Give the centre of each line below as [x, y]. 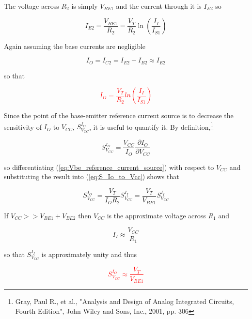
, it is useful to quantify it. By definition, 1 [151, 126]
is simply [85, 6]
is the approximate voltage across [156, 215]
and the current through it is [159, 6]
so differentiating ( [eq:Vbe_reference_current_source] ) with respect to [109, 167]
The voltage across [31, 6]
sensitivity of [23, 127]
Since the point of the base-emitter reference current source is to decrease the [119, 115]
